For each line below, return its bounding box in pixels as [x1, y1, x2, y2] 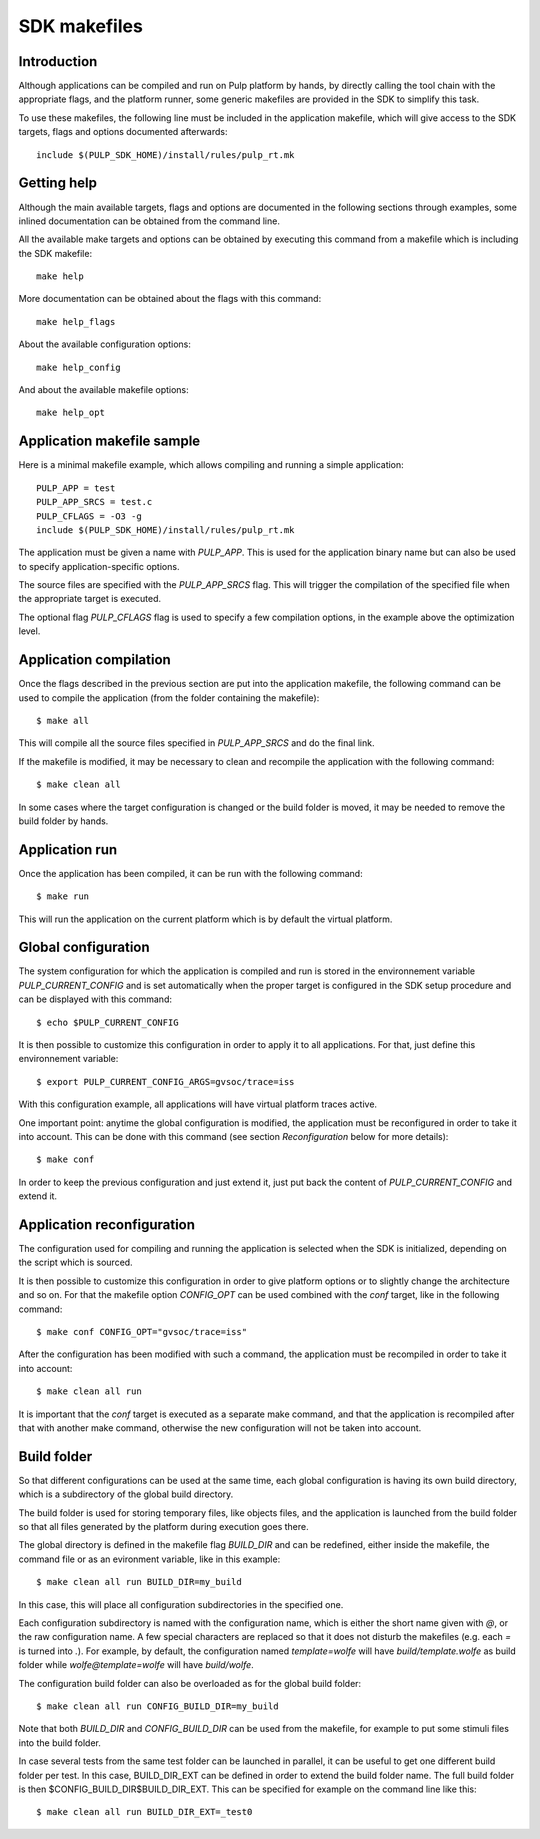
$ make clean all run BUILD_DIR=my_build [36, 1576, 242, 1588]
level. [18, 625, 41, 637]
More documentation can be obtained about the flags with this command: [18, 293, 322, 305]
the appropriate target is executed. [18, 593, 162, 605]
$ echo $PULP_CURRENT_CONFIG [36, 1016, 179, 1028]
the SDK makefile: [18, 247, 93, 259]
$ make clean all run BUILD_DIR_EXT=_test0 [36, 1806, 253, 1818]
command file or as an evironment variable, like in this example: [18, 1553, 281, 1565]
